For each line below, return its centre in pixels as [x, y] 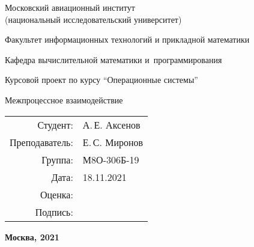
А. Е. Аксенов [111, 124]
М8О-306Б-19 [111, 159]
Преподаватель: [41, 142]
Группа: [57, 159]
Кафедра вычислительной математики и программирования [113, 59]
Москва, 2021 [32, 236]
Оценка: [56, 194]
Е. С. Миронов [113, 142]
